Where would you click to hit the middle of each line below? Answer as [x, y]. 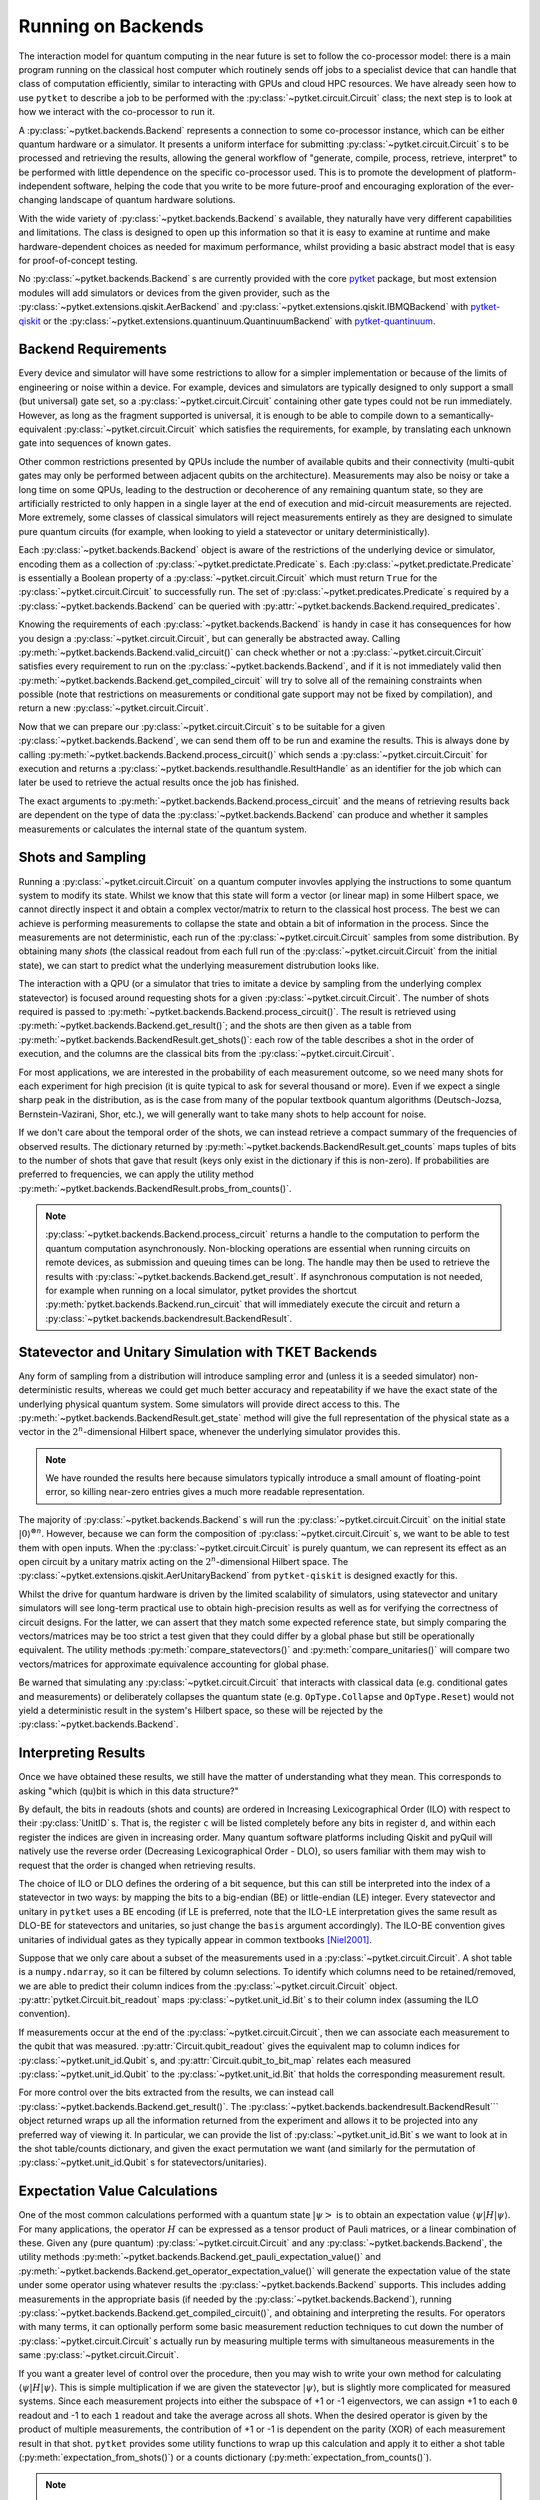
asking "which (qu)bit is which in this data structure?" [128, 1791]
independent [44, 186]
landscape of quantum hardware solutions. [147, 200]
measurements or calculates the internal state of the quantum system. [162, 829]
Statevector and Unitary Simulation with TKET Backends [198, 1351]
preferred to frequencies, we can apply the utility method [136, 1174]
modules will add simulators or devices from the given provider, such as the [174, 292]
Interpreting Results [82, 1753]
